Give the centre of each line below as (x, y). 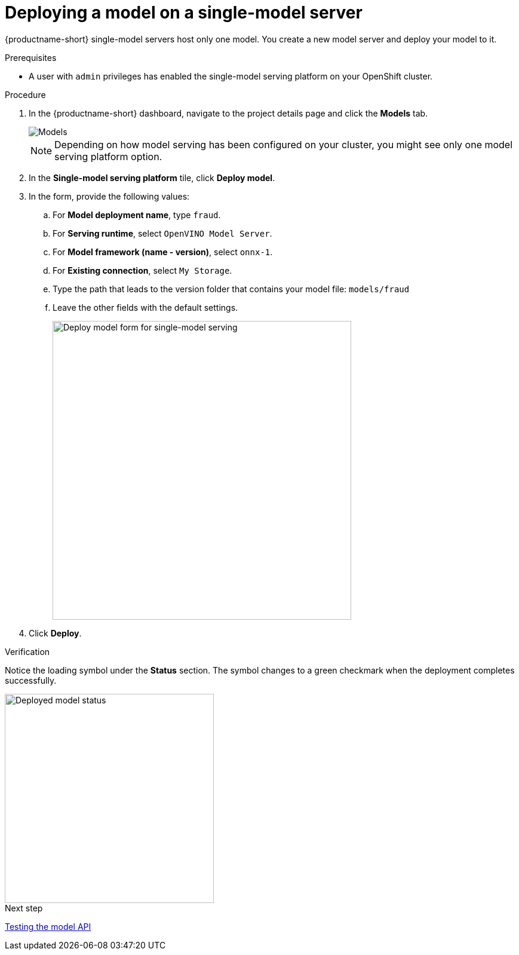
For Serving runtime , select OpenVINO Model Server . (162, 233)
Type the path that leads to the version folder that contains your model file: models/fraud (231, 289)
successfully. (31, 680)
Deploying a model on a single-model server (184, 13)
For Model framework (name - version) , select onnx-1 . (163, 252)
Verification (27, 651)
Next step (24, 908)
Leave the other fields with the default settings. (145, 307)
